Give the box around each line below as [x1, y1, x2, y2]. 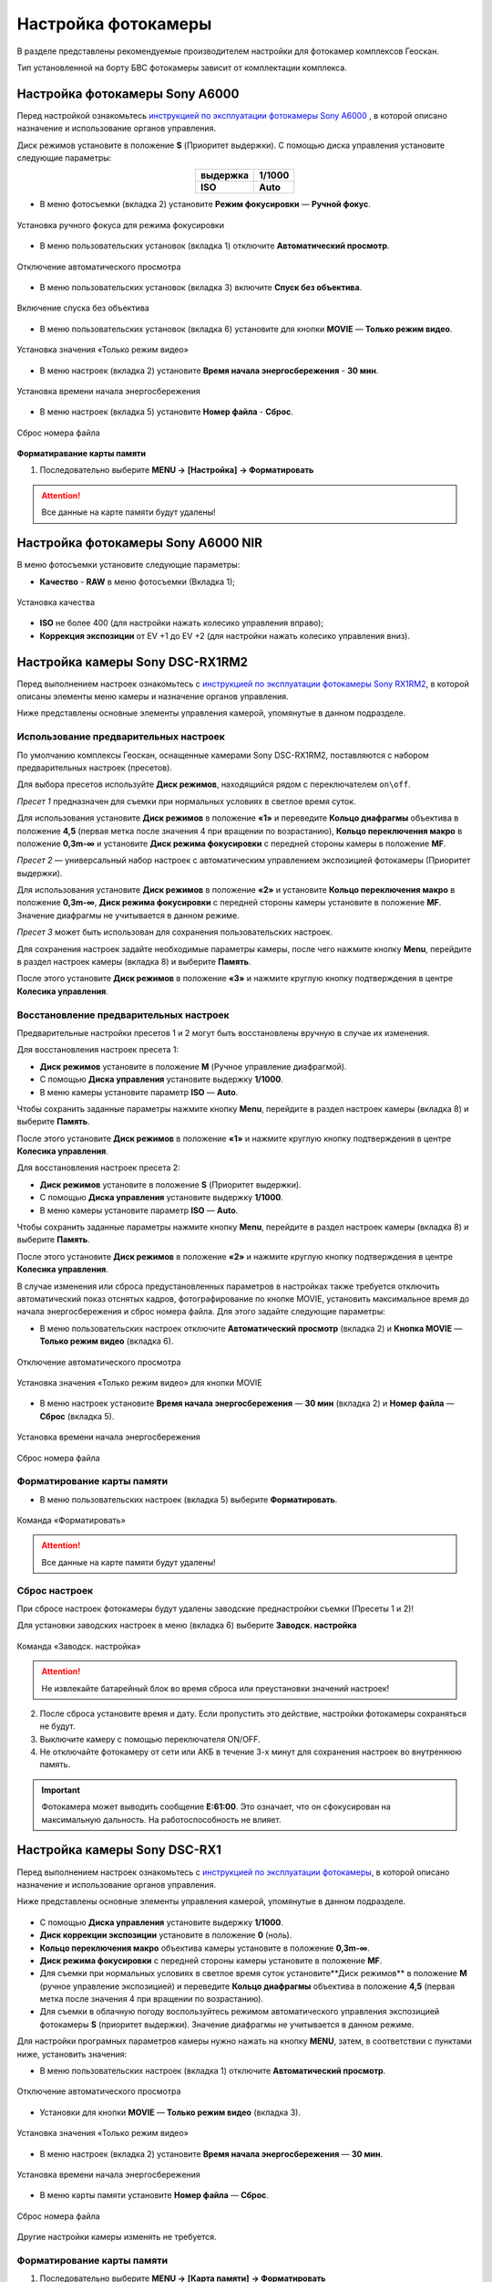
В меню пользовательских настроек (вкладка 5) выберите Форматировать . [39, 1493, 338, 1505]
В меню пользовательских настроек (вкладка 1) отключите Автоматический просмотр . [39, 2066, 386, 2077]
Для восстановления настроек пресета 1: [16, 1044, 179, 1055]
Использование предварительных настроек [16, 730, 225, 743]
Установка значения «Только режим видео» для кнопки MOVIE [16, 1377, 263, 1387]
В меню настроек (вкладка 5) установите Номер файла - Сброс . [39, 406, 293, 417]
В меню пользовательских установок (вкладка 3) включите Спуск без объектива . [39, 281, 363, 292]
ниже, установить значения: [16, 2048, 128, 2059]
